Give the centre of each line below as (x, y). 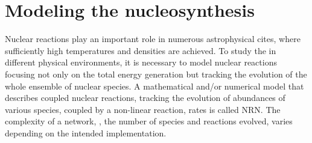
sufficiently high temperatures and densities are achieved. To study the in (141, 50)
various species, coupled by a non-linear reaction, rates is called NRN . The (143, 109)
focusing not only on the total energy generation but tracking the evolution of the (156, 74)
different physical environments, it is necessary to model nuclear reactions (141, 62)
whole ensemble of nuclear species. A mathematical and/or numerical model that (154, 86)
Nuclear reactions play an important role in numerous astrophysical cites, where (153, 39)
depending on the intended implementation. (86, 132)
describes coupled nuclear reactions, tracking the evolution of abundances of (145, 98)
